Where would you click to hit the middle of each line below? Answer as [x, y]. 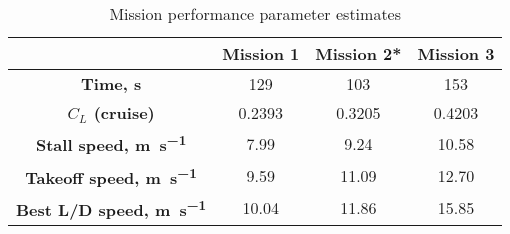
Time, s [111, 83]
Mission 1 [261, 53]
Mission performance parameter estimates [255, 13]
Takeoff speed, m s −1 [111, 175]
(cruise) [124, 112]
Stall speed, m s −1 [111, 143]
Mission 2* [358, 53]
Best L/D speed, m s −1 [111, 207]
